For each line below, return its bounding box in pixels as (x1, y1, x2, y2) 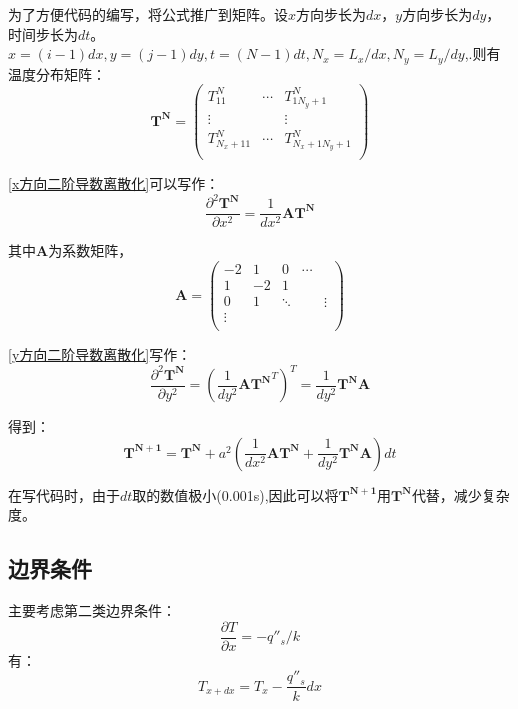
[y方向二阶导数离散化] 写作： (8, 344, 192, 365)
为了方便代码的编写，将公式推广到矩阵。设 (8, 4, 288, 24)
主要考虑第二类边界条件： (8, 600, 176, 621)
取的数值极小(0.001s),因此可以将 (132, 484, 339, 505)
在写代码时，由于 (8, 484, 120, 505)
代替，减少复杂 (411, 484, 510, 505)
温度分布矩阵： (8, 63, 106, 84)
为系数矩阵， (48, 240, 133, 261)
